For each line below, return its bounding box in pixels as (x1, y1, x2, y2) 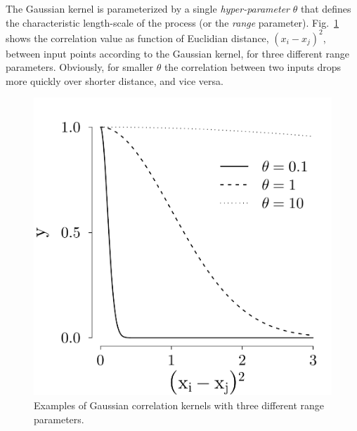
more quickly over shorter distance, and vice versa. (6, 73, 223, 88)
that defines (300, 1, 351, 15)
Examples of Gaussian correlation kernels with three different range (34, 398, 325, 413)
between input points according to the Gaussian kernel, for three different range (6, 46, 350, 60)
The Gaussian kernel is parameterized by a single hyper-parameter (6, 1, 290, 15)
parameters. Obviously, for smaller (6, 60, 154, 74)
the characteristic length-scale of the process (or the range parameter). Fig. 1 (6, 15, 339, 29)
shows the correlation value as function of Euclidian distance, (6, 30, 269, 45)
